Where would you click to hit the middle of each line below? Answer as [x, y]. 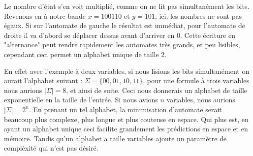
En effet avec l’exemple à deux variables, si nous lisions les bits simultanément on [127, 71]
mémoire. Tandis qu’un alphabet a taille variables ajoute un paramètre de [115, 138]
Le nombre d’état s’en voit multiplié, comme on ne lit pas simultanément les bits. [127, 6]
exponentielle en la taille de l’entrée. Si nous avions [81, 100]
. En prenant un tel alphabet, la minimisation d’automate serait [126, 109]
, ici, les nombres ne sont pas [198, 16]
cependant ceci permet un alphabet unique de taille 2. [85, 54]
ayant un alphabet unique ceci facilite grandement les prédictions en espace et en [126, 129]
